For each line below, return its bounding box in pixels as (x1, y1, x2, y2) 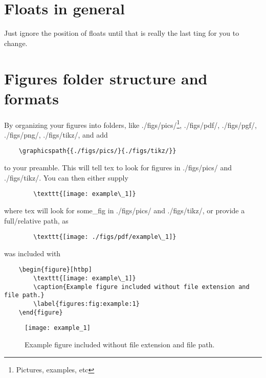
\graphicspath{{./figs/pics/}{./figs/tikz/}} (18, 147, 176, 155)
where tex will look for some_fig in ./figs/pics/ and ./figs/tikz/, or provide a (4, 205, 245, 215)
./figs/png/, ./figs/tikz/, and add (4, 129, 108, 140)
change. (4, 37, 28, 48)
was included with (4, 248, 61, 258)
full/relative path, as (4, 215, 69, 226)
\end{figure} (18, 308, 63, 316)
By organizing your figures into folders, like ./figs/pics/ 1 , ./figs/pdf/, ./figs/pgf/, (4, 118, 257, 130)
